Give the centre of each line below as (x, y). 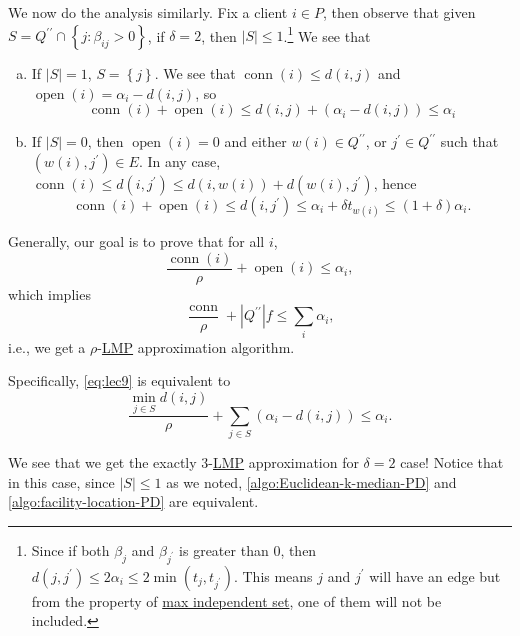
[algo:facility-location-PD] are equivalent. (133, 501)
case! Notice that (452, 461)
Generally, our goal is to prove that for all (136, 241)
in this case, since (61, 481)
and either (255, 141)
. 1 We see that (327, 34)
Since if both (70, 549)
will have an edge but (435, 575)
